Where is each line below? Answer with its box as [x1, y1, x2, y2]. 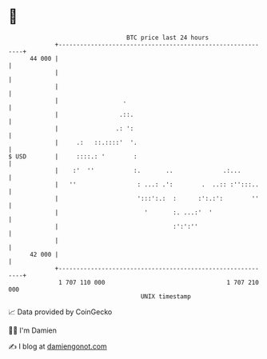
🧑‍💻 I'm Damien [8, 325, 58, 335]
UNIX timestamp [140, 292, 192, 301]
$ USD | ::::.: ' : [8, 152, 137, 161]
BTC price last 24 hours [126, 34, 209, 42]
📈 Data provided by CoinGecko [8, 307, 113, 317]
